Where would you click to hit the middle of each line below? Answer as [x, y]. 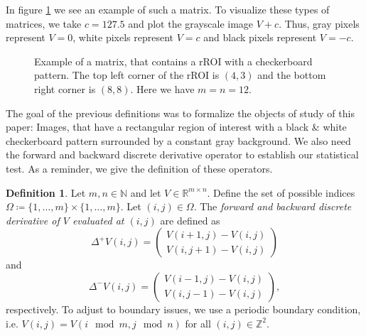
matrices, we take [44, 23]
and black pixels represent [260, 37]
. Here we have [162, 88]
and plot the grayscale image [191, 23]
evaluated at [98, 220]
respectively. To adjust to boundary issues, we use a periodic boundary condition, [183, 309]
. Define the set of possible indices [281, 192]
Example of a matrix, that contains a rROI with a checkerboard [173, 61]
